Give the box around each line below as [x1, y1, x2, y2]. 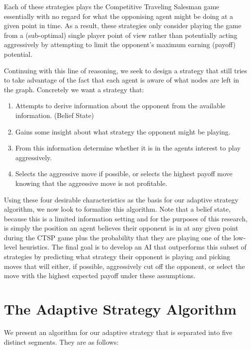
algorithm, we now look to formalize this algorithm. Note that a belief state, [4, 204, 231, 214]
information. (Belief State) [15, 110, 94, 120]
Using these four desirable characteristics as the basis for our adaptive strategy [4, 194, 238, 204]
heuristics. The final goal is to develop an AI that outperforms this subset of [19, 242, 247, 252]
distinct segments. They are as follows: [4, 336, 119, 347]
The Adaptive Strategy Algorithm [4, 299, 236, 319]
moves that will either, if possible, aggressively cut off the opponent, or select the [4, 261, 245, 271]
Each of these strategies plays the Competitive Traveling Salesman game [4, 1, 219, 11]
